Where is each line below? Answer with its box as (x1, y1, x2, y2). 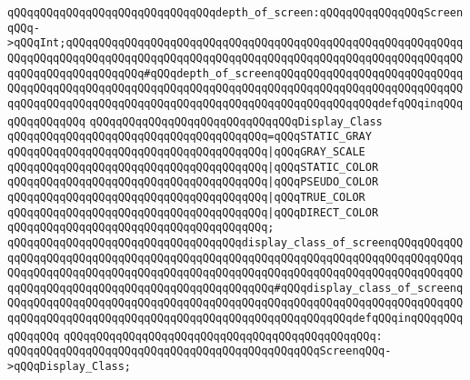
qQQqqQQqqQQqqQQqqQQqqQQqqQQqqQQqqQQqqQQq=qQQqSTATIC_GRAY (7, 130, 372, 144)
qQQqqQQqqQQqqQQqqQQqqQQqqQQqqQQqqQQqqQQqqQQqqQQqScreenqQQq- (7, 345, 392, 358)
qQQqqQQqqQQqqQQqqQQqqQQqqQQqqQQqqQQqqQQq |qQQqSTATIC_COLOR (7, 160, 379, 174)
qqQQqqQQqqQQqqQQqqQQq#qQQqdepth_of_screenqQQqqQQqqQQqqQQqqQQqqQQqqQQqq (7, 66, 464, 80)
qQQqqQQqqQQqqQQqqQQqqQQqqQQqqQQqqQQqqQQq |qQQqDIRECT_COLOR (7, 205, 379, 219)
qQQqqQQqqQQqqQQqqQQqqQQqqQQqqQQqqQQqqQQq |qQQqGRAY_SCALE (7, 145, 365, 158)
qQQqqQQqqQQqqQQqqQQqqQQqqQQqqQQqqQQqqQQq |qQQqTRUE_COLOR (7, 190, 365, 204)
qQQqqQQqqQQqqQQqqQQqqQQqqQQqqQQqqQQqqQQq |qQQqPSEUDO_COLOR (7, 175, 379, 189)
